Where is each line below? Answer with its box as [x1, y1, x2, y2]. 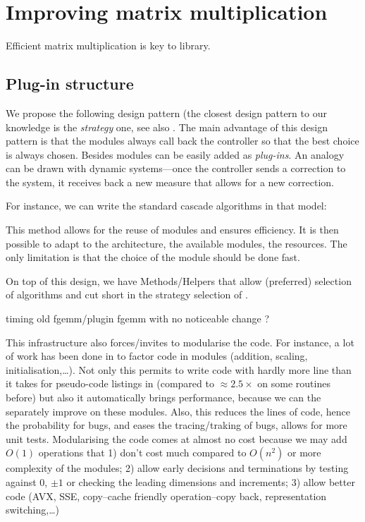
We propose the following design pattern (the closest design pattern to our [6, 105, 327, 120]
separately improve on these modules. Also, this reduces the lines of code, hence [6, 403, 351, 418]
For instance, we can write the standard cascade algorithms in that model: [6, 198, 327, 213]
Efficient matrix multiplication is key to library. [6, 38, 211, 53]
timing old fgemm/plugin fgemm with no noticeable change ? [6, 311, 270, 326]
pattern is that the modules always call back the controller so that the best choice [6, 133, 359, 148]
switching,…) [6, 502, 59, 517]
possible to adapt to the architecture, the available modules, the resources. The [6, 236, 347, 250]
